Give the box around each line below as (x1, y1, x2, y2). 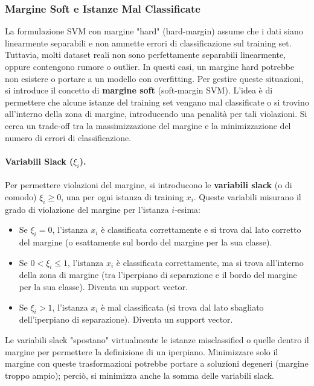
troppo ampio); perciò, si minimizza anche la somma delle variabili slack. (5, 369, 274, 381)
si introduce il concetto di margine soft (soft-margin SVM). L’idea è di (5, 84, 273, 96)
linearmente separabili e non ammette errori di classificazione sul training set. (5, 36, 292, 49)
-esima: (175, 203, 201, 215)
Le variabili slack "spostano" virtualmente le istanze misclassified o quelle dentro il (5, 333, 309, 346)
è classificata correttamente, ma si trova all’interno (116, 256, 304, 268)
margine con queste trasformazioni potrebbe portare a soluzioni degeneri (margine (5, 357, 309, 370)
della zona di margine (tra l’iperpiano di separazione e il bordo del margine (19, 268, 297, 281)
